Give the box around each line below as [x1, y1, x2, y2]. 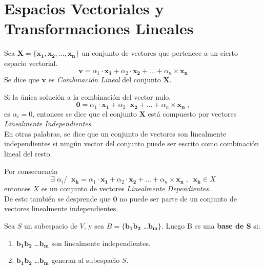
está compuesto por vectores [148, 108, 237, 119]
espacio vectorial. [4, 57, 58, 68]
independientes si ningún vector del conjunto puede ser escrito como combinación [4, 138, 259, 149]
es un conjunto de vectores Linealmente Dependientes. [41, 183, 211, 194]
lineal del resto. [4, 148, 52, 159]
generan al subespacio [51, 255, 120, 265]
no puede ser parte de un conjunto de [119, 193, 237, 204]
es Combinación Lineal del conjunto [48, 74, 161, 84]
